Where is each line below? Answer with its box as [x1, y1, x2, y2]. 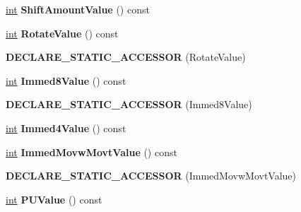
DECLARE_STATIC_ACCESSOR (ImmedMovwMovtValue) [6, 168, 297, 183]
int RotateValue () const [6, 25, 119, 40]
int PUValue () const [6, 192, 102, 206]
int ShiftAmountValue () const [6, 2, 150, 16]
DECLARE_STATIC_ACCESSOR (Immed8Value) [6, 97, 252, 112]
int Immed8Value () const [6, 73, 126, 88]
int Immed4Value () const [6, 120, 126, 135]
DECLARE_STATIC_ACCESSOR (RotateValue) [6, 49, 246, 64]
